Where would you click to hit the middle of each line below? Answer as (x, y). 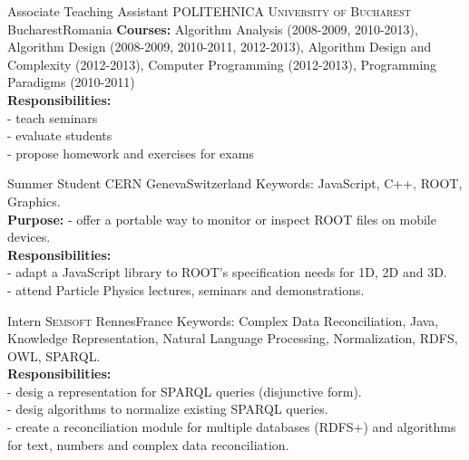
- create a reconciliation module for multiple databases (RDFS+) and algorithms (232, 427)
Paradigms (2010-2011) (71, 82)
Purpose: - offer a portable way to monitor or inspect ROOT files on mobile (222, 219)
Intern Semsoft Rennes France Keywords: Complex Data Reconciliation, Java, (223, 320)
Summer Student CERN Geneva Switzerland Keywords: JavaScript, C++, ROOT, (235, 183)
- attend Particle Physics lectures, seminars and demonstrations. (186, 289)
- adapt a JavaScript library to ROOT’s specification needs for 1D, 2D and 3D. (227, 272)
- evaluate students (60, 135)
